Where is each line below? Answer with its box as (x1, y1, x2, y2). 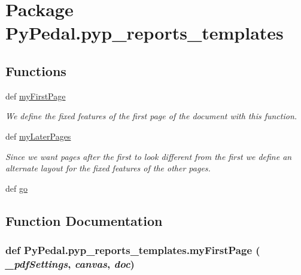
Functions (5, 61, 66, 80)
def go (5, 182, 28, 194)
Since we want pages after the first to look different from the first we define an (5, 150, 292, 162)
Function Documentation (5, 211, 163, 229)
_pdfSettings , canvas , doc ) (5, 256, 135, 271)
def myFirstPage (5, 89, 66, 102)
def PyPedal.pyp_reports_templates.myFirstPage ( (5, 243, 260, 258)
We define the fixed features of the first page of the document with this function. (5, 110, 297, 122)
